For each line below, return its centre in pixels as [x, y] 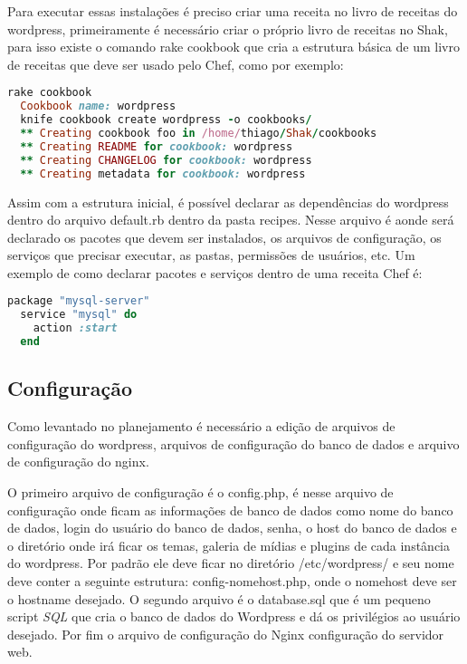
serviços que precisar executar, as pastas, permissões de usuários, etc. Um [211, 255]
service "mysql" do [79, 315]
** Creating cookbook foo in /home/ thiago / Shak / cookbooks [199, 133]
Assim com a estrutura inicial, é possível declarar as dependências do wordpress [228, 202]
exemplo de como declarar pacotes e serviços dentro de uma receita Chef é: [215, 272]
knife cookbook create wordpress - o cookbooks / [166, 120]
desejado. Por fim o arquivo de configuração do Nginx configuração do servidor [226, 634]
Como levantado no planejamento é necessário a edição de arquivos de [201, 426]
